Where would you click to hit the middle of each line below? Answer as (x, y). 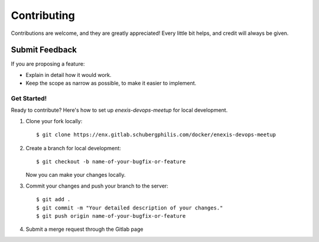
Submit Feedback (44, 50)
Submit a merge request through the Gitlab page (84, 229)
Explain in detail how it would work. (69, 75)
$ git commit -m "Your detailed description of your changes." (130, 208)
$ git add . (53, 199)
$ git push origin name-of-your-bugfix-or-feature (111, 216)
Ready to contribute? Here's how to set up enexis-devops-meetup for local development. (119, 110)
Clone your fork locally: (54, 121)
